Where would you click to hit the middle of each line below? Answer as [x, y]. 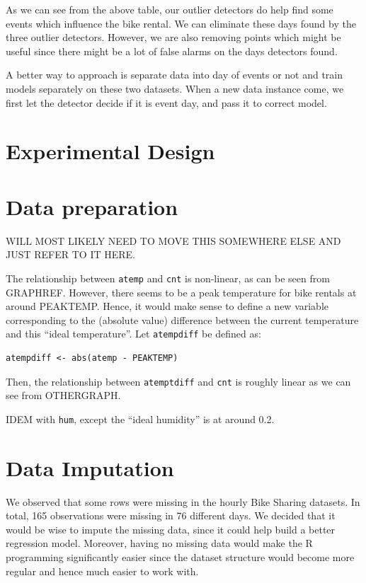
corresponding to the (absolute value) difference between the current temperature [182, 319]
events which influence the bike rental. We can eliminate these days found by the [181, 23]
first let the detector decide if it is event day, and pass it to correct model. [166, 102]
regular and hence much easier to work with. [102, 571]
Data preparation [92, 206]
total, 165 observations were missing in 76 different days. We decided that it [171, 515]
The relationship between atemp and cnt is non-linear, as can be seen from [168, 278]
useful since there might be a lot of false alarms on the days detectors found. [172, 51]
